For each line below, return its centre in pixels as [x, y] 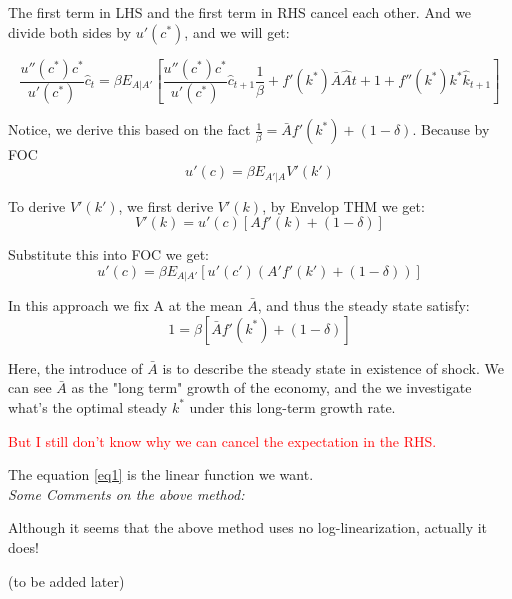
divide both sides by [70, 31]
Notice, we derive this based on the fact [129, 129]
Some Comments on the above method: [126, 493]
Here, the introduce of [75, 367]
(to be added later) [66, 580]
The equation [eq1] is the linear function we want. [161, 474]
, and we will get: [237, 31]
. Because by [451, 129]
